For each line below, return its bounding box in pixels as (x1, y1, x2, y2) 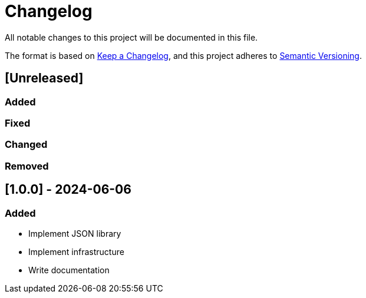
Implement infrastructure (28, 246, 124, 257)
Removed (5, 160, 49, 172)
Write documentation (28, 264, 110, 275)
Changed (5, 138, 48, 151)
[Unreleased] (5, 71, 84, 86)
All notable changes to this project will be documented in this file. (5, 32, 258, 42)
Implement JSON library (28, 228, 121, 239)
